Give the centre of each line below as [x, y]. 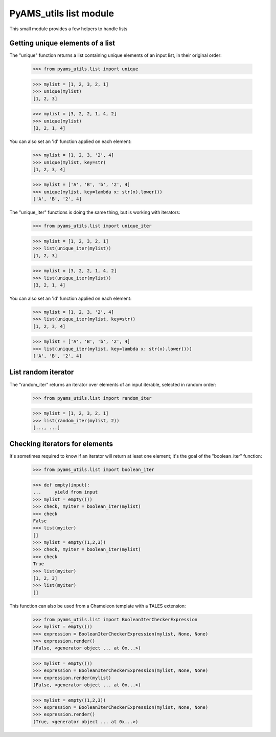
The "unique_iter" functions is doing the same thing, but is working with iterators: [95, 212]
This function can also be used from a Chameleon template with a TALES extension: [98, 606]
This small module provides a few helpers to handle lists [68, 29]
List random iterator [42, 372]
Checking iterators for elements [61, 444]
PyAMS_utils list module [62, 13]
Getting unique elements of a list [62, 43]
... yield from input [65, 492]
